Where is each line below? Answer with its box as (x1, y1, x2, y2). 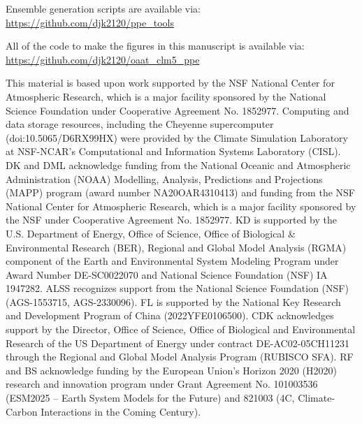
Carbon (6, 404, 38, 418)
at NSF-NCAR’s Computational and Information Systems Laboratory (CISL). (6, 144, 341, 159)
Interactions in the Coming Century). (41, 404, 201, 418)
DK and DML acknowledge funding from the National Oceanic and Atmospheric (6, 157, 351, 172)
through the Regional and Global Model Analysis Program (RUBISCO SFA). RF (6, 349, 354, 364)
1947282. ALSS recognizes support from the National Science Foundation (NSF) (6, 281, 349, 295)
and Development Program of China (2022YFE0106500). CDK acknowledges (6, 308, 334, 323)
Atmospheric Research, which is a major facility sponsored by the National (6, 89, 326, 103)
